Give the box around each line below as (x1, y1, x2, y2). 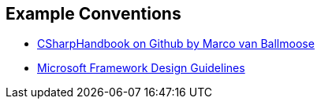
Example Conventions (6, 4, 181, 24)
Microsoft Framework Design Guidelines (37, 61, 245, 75)
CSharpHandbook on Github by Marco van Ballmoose (37, 37, 315, 51)
